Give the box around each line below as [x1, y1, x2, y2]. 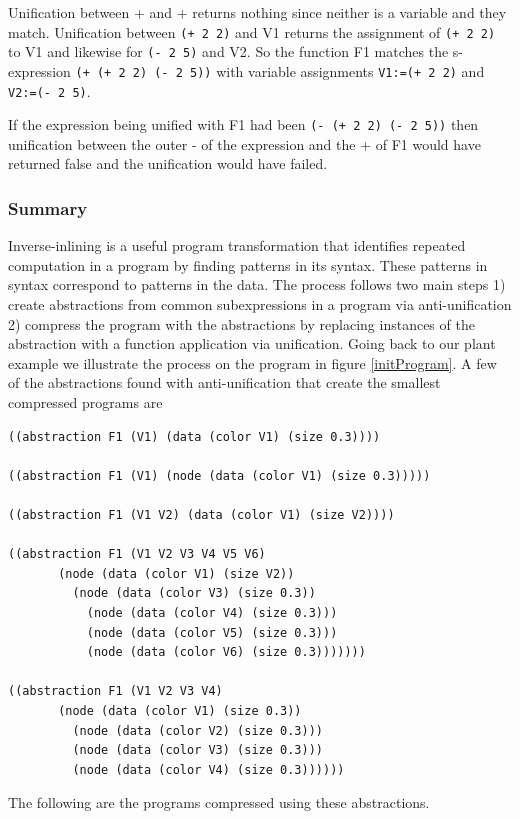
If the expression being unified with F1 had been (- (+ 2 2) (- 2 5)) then [8, 114, 479, 135]
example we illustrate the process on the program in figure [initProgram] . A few [8, 352, 497, 373]
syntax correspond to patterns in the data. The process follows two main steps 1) [8, 274, 506, 295]
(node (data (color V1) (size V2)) [58, 566, 295, 581]
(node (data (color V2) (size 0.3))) [72, 723, 323, 738]
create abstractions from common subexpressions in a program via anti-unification [8, 294, 512, 315]
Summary [8, 195, 88, 220]
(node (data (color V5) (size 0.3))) [86, 625, 338, 640]
